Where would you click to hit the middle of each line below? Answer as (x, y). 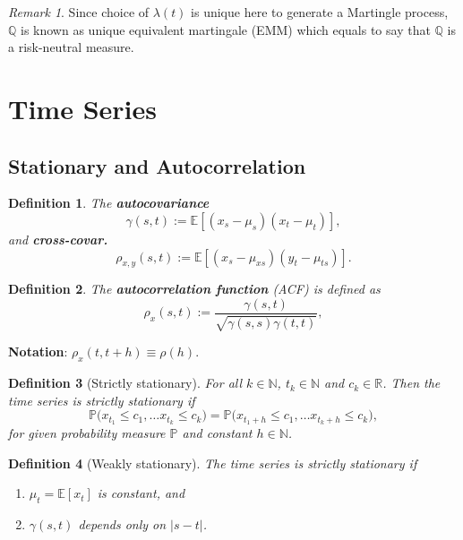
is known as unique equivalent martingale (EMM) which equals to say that (226, 29)
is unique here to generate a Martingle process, (320, 12)
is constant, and (141, 493)
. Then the (412, 383)
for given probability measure (87, 433)
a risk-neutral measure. (71, 47)
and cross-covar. (58, 239)
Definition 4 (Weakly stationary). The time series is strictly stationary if (213, 463)
